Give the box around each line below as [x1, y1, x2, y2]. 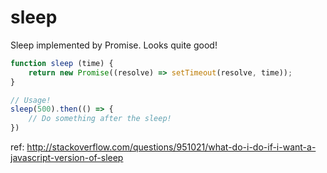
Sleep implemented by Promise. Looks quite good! [10, 39, 218, 51]
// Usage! [10, 95, 52, 105]
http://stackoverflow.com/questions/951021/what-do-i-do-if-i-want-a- [26, 141, 317, 153]
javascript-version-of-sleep [10, 152, 124, 164]
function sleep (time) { [10, 58, 114, 68]
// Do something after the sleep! [28, 114, 172, 124]
